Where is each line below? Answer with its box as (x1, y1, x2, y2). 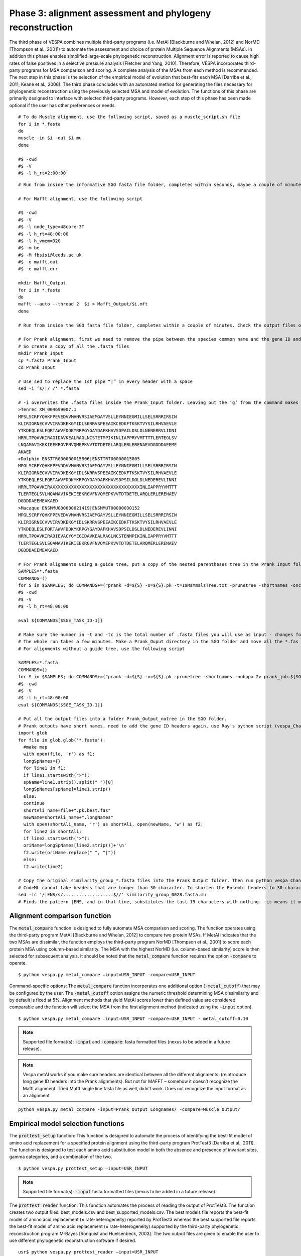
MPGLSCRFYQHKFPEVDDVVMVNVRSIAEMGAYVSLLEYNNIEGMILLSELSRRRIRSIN (18, 463, 177, 469)
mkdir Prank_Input (18, 351, 64, 356)
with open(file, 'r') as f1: (23, 751, 95, 757)
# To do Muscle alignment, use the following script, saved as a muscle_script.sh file (18, 114, 241, 120)
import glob (18, 730, 48, 736)
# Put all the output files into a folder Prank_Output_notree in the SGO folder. (18, 716, 227, 722)
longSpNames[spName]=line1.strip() (23, 786, 111, 792)
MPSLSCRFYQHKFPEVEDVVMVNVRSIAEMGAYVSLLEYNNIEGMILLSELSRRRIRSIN (18, 413, 177, 420)
